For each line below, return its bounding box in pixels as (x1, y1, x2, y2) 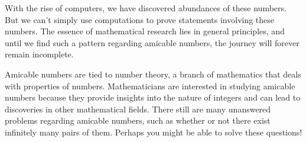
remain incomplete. (5, 48, 74, 60)
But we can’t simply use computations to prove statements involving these (5, 13, 275, 25)
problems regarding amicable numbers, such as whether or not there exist (5, 114, 271, 127)
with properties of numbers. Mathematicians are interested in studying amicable (5, 79, 295, 92)
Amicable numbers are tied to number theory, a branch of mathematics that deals (5, 67, 301, 80)
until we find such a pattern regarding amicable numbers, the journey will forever (5, 36, 300, 49)
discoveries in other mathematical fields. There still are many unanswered (5, 102, 271, 115)
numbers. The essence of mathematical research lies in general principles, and (5, 25, 285, 37)
